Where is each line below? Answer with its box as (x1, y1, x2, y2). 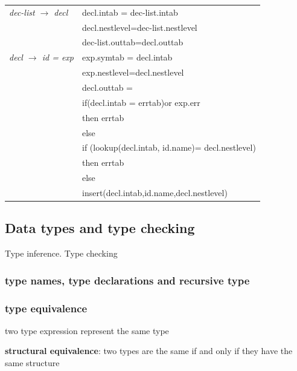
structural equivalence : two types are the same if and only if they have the (5, 344, 293, 357)
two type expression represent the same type (5, 324, 169, 337)
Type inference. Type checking (5, 247, 118, 260)
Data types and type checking (5, 218, 195, 237)
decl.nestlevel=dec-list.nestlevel (81, 21, 197, 33)
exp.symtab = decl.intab (81, 51, 173, 64)
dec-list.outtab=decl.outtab (81, 36, 184, 48)
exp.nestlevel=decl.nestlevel (81, 66, 184, 79)
